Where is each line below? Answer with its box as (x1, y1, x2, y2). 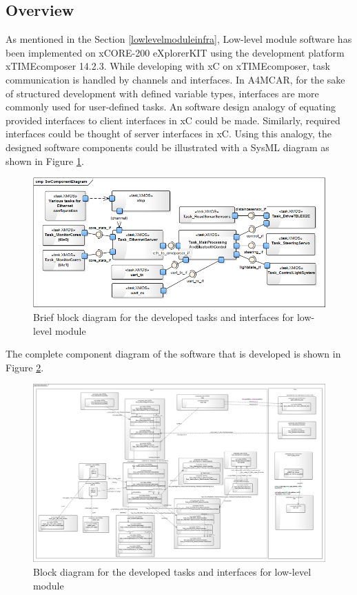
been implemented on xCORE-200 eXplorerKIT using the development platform (6, 45, 345, 59)
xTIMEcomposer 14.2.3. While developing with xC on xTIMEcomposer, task (6, 59, 330, 73)
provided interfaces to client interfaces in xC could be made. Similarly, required (6, 113, 340, 127)
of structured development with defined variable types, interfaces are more (6, 86, 319, 100)
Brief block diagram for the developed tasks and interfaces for (33, 309, 294, 324)
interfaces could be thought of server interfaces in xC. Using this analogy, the (6, 126, 332, 141)
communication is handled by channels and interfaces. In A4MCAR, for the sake (6, 72, 345, 86)
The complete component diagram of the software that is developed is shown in (6, 347, 341, 361)
